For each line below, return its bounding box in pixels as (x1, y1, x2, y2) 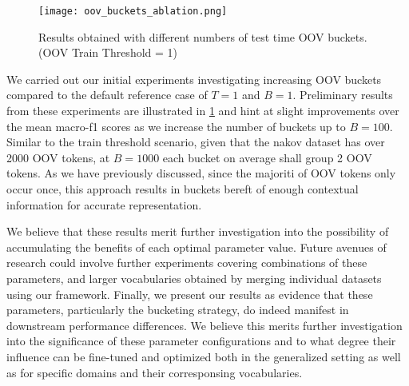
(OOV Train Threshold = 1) (38, 44, 178, 61)
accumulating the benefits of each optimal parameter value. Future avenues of (6, 238, 387, 255)
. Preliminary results (292, 86, 393, 103)
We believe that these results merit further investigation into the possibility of (6, 223, 389, 240)
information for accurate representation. (6, 196, 202, 213)
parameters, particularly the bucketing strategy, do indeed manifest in (6, 301, 349, 318)
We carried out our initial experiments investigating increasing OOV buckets (6, 70, 382, 87)
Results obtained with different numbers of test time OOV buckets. (38, 28, 367, 45)
